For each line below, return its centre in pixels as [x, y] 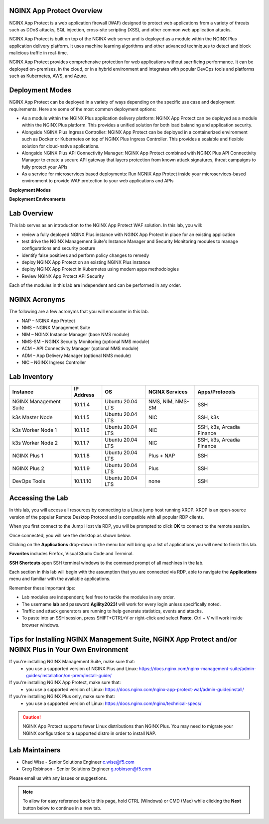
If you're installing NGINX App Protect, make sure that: [65, 683]
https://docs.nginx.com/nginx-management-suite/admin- [198, 668]
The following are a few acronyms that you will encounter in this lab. [79, 312]
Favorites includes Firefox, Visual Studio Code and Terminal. [71, 554]
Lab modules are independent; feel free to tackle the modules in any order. [98, 597]
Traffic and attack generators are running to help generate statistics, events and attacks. [112, 611]
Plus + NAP [162, 456]
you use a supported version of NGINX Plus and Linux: [82, 668]
